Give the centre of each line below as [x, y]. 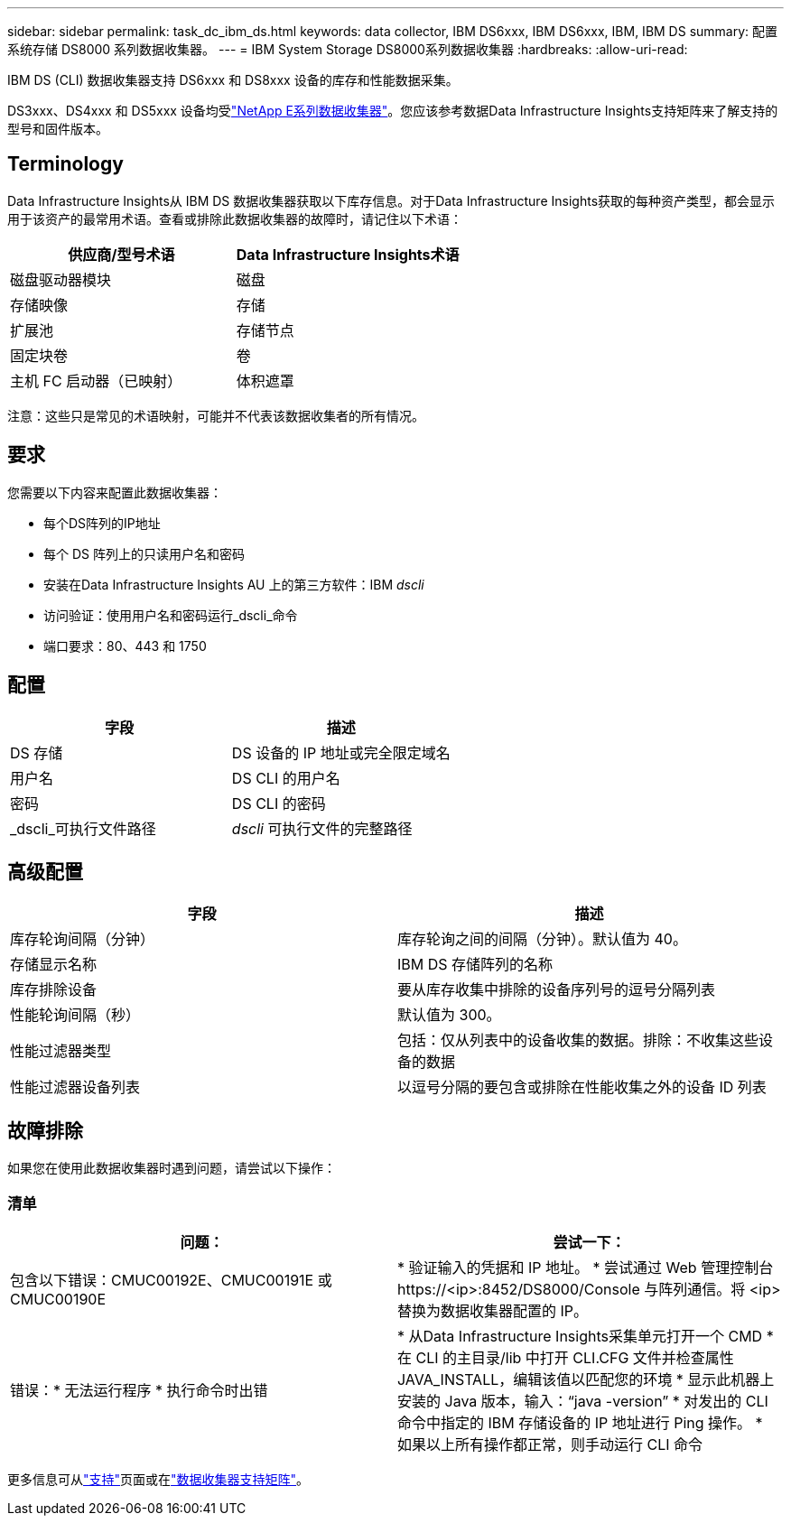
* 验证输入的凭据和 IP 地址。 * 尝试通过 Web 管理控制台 [586, 1267]
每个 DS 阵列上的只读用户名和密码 [144, 553]
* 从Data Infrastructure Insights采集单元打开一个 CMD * [586, 1336]
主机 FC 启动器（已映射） [96, 381]
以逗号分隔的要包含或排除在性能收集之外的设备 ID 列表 [582, 1087]
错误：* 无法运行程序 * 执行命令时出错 [139, 1390]
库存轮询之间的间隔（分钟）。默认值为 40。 [542, 939]
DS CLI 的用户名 [286, 778]
